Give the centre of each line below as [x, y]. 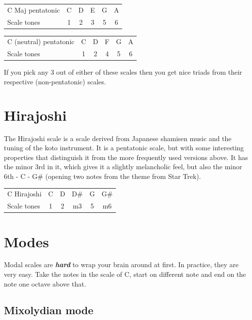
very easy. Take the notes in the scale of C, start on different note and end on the [125, 274]
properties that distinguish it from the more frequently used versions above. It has [126, 157]
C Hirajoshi [24, 194]
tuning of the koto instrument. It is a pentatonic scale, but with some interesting [124, 148]
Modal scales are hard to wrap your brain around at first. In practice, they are [121, 264]
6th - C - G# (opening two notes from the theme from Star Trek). [102, 176]
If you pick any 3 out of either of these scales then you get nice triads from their [123, 72]
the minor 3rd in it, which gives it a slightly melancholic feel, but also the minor [123, 167]
